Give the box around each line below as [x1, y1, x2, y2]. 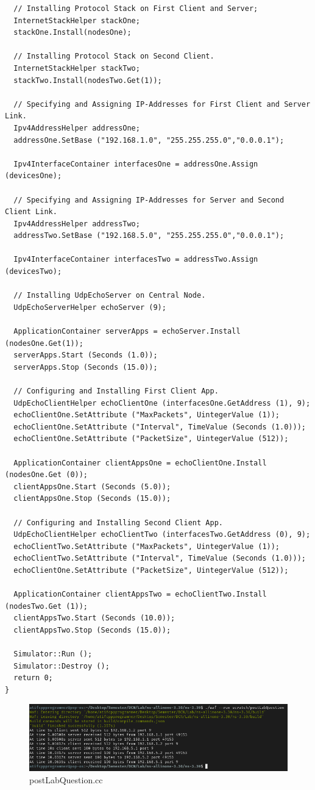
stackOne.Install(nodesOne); [13, 28, 132, 37]
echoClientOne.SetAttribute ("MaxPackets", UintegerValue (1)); [13, 411, 280, 420]
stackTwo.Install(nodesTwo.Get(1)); [13, 76, 162, 85]
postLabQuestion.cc [29, 773, 103, 786]
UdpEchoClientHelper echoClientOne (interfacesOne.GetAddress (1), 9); [13, 398, 311, 408]
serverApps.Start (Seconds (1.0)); [13, 351, 158, 360]
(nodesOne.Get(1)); [5, 339, 83, 348]
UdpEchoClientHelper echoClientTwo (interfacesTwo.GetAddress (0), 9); [13, 530, 311, 539]
